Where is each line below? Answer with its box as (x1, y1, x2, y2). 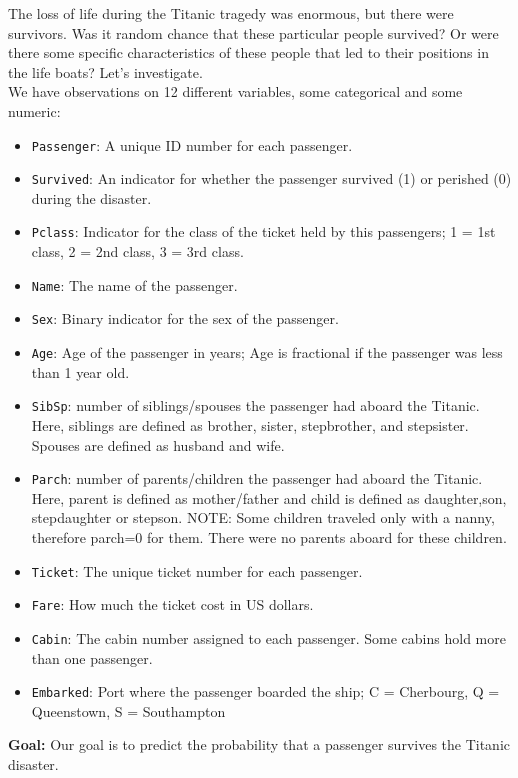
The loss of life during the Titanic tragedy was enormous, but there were (8, 3, 454, 23)
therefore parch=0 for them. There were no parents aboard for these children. (31, 526, 507, 547)
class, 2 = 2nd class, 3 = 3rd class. (31, 241, 244, 262)
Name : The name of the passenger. (31, 274, 238, 295)
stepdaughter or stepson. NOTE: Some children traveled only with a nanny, (31, 507, 495, 528)
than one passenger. (31, 647, 153, 668)
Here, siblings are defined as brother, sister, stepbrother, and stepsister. (31, 414, 469, 435)
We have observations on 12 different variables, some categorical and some (8, 81, 463, 102)
